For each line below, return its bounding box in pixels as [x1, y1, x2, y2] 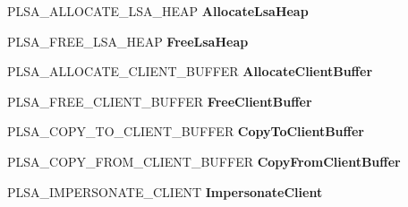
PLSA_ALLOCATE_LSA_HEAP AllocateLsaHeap [7, 2, 309, 20]
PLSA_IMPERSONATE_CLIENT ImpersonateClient [7, 182, 323, 201]
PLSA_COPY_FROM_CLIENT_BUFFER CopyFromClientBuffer [7, 151, 401, 170]
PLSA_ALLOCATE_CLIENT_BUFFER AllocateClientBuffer [7, 62, 373, 81]
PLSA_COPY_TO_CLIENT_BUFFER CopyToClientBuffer [7, 122, 364, 141]
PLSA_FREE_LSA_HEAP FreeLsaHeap [7, 31, 249, 50]
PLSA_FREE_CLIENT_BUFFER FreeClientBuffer [7, 91, 312, 110]
